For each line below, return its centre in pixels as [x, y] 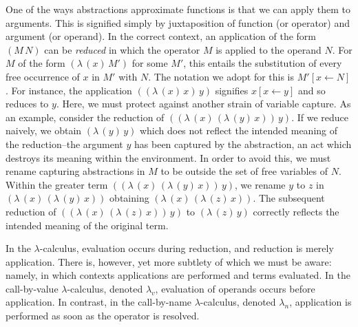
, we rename [260, 184]
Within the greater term [57, 184]
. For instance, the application [69, 90]
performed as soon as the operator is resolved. [103, 316]
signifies [232, 90]
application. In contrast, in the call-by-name [99, 302]
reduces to [27, 104]
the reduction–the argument [64, 144]
